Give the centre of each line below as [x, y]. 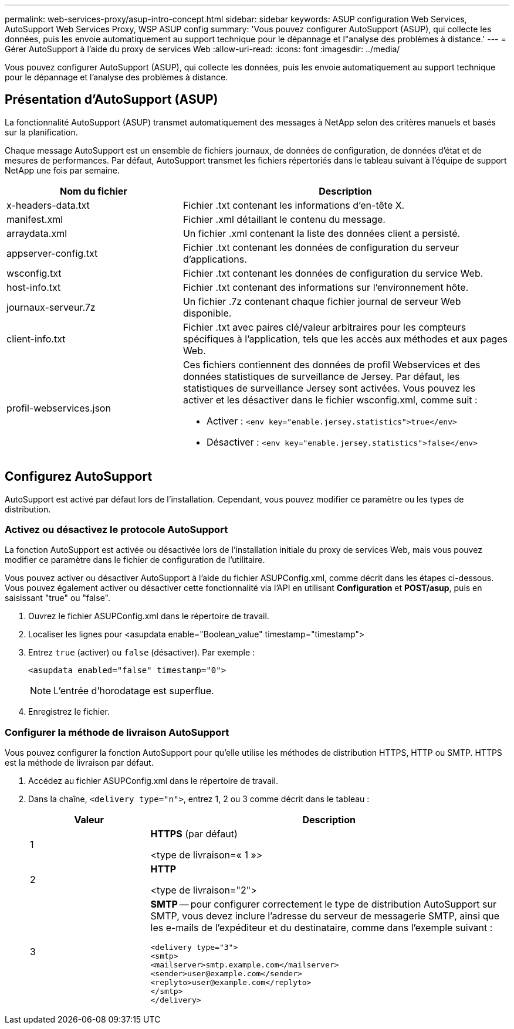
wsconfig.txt [34, 273]
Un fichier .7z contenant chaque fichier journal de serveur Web [322, 301]
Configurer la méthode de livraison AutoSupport [117, 732]
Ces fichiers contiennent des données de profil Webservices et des [332, 364]
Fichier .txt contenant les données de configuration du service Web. [333, 273]
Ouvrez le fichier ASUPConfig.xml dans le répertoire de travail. [149, 616]
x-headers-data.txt [48, 205]
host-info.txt [34, 287]
